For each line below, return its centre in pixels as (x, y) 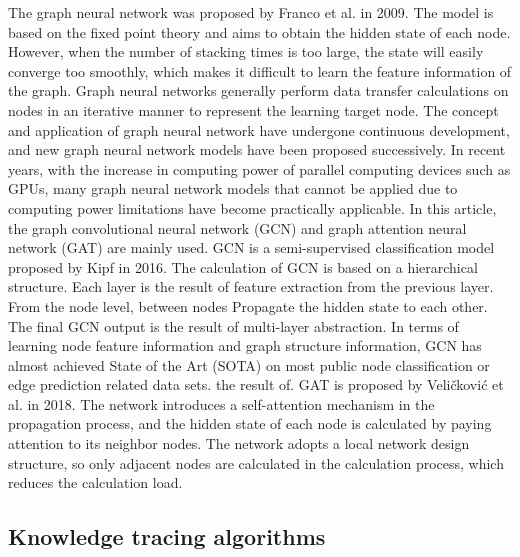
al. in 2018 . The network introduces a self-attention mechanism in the (221, 403)
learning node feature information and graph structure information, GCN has (245, 345)
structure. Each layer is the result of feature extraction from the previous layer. (251, 286)
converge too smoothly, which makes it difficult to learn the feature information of (260, 70)
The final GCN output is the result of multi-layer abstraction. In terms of (233, 325)
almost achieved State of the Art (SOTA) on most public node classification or (249, 364)
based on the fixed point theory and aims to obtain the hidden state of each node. (259, 31)
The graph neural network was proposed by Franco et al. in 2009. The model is (251, 12)
